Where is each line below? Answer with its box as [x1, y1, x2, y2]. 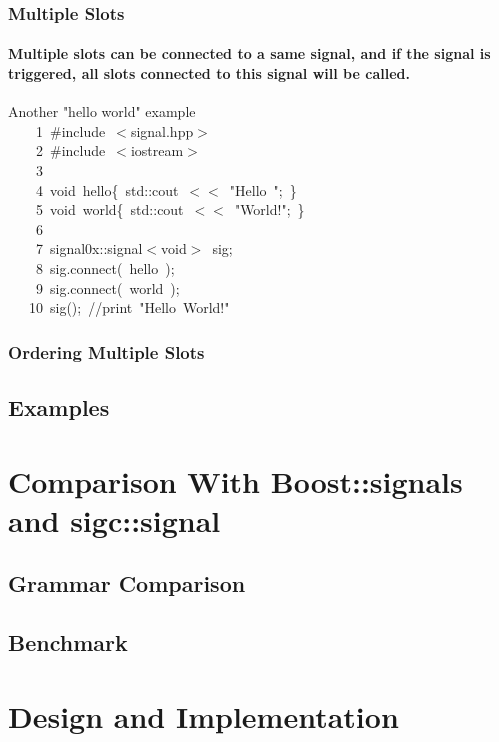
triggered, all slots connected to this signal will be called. [8, 63, 410, 84]
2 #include [35, 140, 106, 161]
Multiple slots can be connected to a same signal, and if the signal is [8, 43, 491, 64]
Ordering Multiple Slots [8, 339, 205, 364]
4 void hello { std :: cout [35, 179, 179, 200]
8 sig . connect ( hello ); [35, 257, 175, 278]
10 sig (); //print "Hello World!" [28, 297, 230, 318]
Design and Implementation [8, 695, 399, 736]
